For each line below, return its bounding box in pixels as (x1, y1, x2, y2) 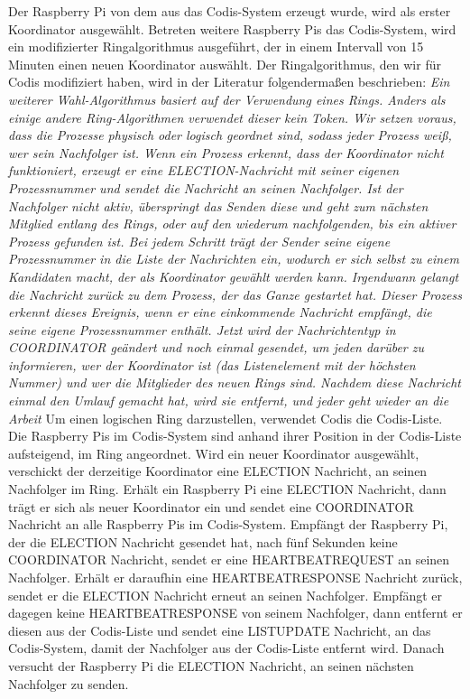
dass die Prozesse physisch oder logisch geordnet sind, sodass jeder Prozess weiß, (8, 126, 452, 144)
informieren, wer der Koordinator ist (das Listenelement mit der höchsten (8, 355, 416, 374)
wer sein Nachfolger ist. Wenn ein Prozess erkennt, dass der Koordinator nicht (8, 143, 444, 162)
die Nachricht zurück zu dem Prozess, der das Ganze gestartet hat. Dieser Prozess (8, 284, 462, 303)
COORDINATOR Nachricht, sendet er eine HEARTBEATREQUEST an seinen (8, 550, 450, 569)
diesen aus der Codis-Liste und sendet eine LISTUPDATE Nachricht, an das (8, 620, 431, 639)
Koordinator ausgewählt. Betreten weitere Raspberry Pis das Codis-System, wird (8, 19, 456, 38)
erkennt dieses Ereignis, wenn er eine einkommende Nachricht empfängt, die (8, 303, 432, 322)
